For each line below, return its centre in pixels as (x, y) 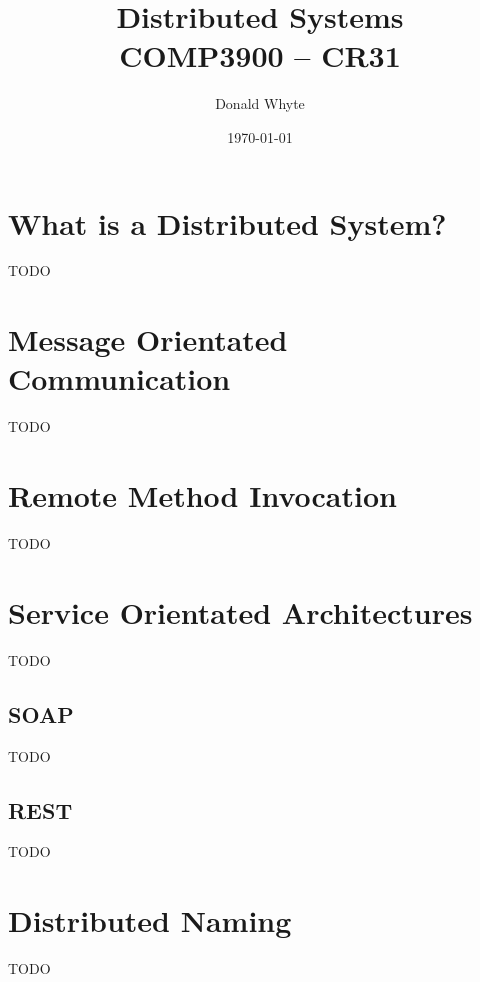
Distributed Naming (150, 920)
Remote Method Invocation (202, 495)
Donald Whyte (260, 103)
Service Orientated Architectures (240, 611)
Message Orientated (148, 339)
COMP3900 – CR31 (260, 55)
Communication (119, 378)
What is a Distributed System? (227, 222)
